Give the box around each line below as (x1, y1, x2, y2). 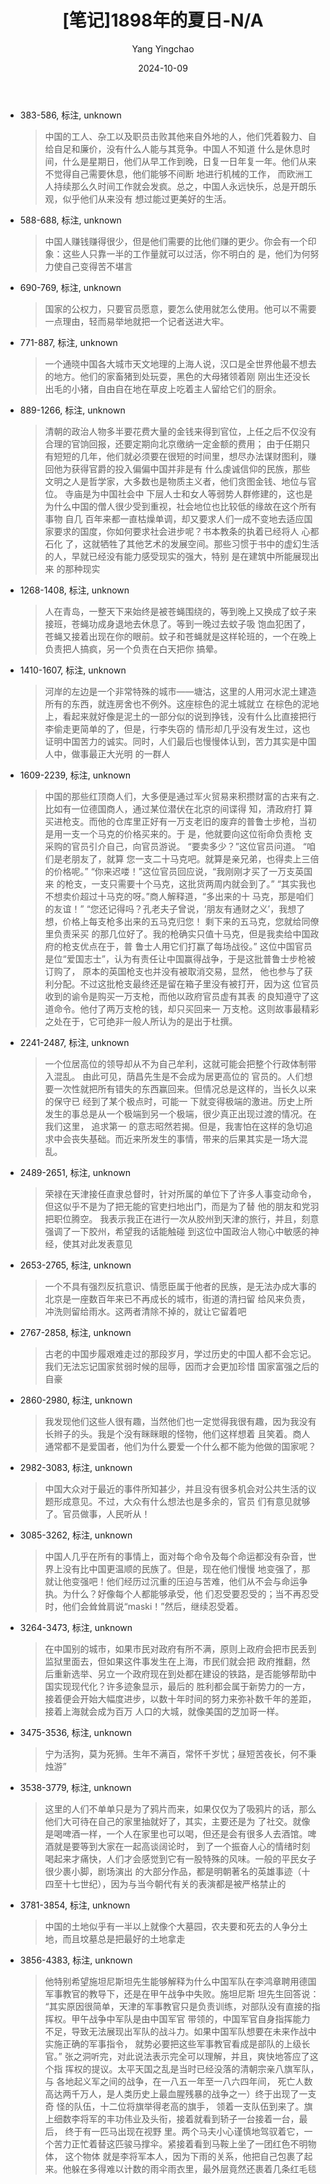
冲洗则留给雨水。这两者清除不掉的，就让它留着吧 (44, 1305, 247, 1317)
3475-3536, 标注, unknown (19, 1726, 132, 1738)
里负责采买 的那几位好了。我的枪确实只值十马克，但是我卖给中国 (44, 927, 311, 940)
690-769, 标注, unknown (19, 281, 122, 293)
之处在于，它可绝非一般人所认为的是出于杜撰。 (44, 1015, 238, 1027)
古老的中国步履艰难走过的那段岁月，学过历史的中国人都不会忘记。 (44, 1347, 317, 1360)
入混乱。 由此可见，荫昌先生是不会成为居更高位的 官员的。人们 (44, 1070, 305, 1082)
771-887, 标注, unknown (19, 336, 118, 348)
